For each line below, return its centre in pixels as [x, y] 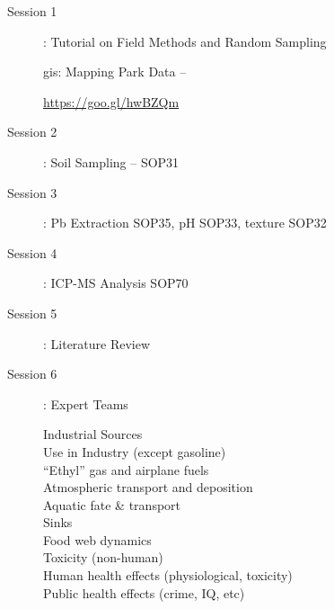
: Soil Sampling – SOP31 [111, 161]
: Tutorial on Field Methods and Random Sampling [185, 41]
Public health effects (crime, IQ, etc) [144, 592]
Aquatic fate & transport [112, 504]
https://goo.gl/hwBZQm [111, 101]
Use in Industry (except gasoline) [135, 451]
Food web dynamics [97, 539]
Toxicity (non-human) [103, 557]
